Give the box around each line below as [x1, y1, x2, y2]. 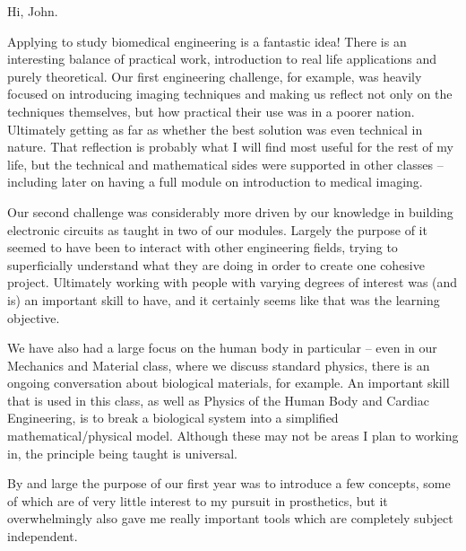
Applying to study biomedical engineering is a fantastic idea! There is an [7, 31, 407, 50]
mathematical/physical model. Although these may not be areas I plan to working [7, 426, 459, 445]
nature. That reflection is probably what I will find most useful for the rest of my [7, 137, 453, 156]
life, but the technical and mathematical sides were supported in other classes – [7, 154, 444, 173]
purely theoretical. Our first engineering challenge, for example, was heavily [7, 66, 422, 85]
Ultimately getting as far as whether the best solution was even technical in [7, 119, 423, 138]
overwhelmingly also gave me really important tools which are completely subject [7, 509, 453, 528]
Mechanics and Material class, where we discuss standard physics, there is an [7, 355, 430, 374]
